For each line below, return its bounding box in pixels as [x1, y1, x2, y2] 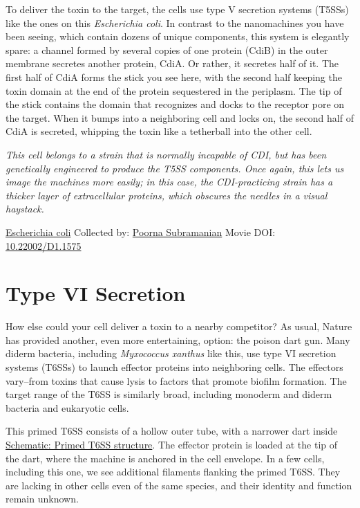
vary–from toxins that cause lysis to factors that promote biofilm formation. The [6, 373, 347, 388]
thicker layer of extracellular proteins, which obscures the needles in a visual [6, 188, 328, 202]
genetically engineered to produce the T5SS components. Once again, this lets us [6, 161, 344, 175]
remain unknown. [6, 491, 79, 506]
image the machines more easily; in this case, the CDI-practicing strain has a [6, 174, 333, 189]
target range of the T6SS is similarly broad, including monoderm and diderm [6, 387, 332, 401]
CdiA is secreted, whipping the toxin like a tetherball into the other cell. [6, 124, 312, 138]
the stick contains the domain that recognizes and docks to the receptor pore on [6, 97, 345, 111]
